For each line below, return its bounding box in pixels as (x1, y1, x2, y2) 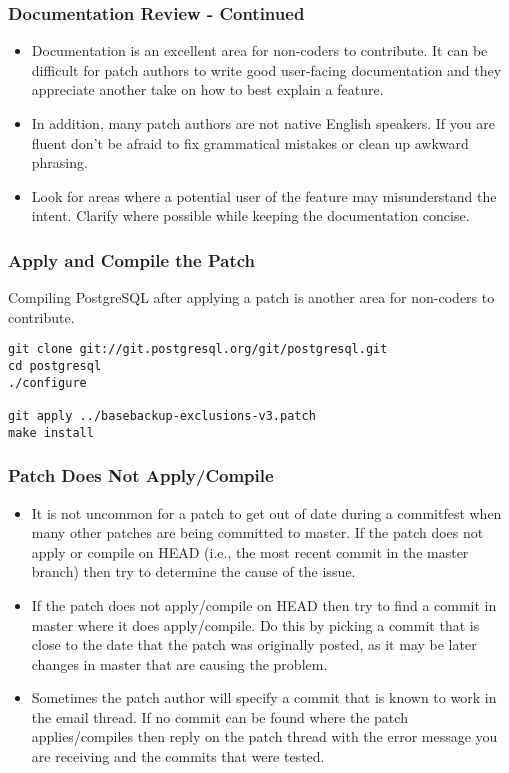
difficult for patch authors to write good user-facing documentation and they (31, 59, 502, 80)
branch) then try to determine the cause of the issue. (31, 561, 356, 582)
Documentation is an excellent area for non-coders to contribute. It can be (31, 40, 488, 61)
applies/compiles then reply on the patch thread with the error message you (31, 726, 498, 747)
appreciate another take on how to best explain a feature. (31, 79, 384, 100)
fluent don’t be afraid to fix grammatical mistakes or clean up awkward (31, 132, 469, 153)
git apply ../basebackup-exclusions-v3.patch (8, 409, 316, 423)
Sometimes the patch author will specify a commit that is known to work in (31, 687, 497, 708)
